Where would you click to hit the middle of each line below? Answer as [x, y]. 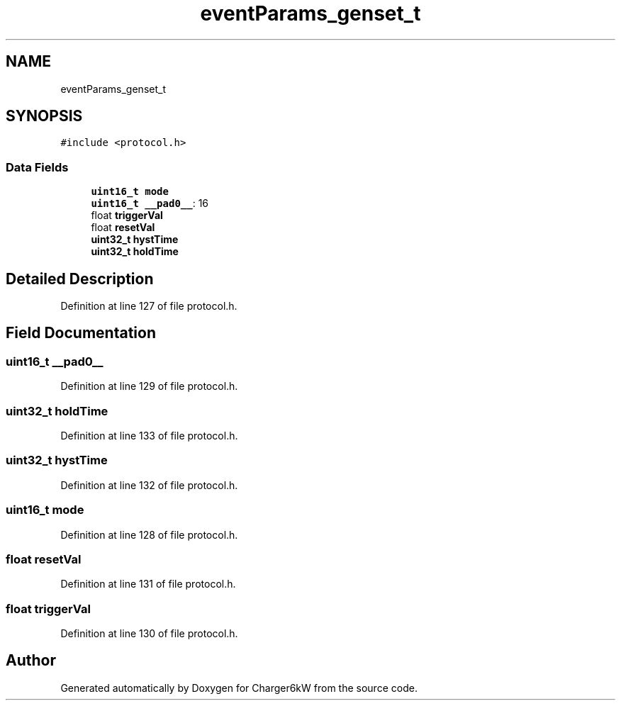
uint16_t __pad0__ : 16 [150, 203]
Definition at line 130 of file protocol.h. [149, 633]
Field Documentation [81, 333]
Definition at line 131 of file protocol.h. [148, 584]
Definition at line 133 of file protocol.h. [149, 436]
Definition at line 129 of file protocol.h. [149, 386]
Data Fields [37, 167]
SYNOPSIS [44, 116]
